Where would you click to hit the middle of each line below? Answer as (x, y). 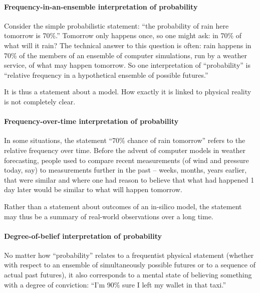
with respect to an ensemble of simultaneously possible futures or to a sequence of (130, 265)
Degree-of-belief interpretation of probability (83, 236)
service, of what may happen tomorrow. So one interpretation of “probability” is (127, 65)
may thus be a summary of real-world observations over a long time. (109, 216)
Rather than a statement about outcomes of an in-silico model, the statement (123, 206)
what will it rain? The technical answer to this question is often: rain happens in (128, 45)
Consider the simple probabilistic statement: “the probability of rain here (116, 25)
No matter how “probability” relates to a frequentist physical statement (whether (129, 255)
